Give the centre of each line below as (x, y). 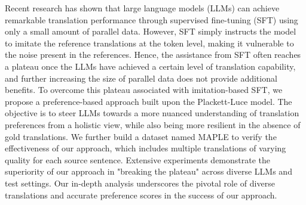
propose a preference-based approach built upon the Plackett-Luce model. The (149, 101)
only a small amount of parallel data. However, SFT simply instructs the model (151, 31)
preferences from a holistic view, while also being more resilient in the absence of (153, 124)
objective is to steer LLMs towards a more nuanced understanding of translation (152, 113)
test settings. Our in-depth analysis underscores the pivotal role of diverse (140, 183)
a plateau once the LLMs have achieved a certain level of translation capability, (150, 66)
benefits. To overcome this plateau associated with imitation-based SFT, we (144, 90)
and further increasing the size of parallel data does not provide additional (141, 78)
